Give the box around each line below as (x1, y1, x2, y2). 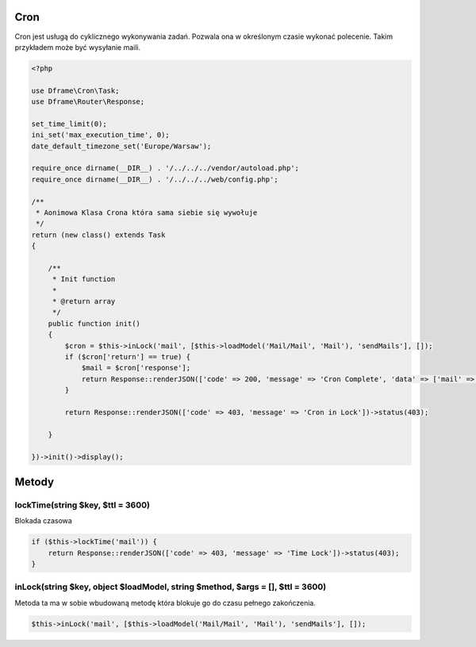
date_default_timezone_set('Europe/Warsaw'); (31, 141, 212, 151)
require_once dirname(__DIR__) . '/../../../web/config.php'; (31, 174, 278, 184)
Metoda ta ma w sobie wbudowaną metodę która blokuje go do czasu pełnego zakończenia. (14, 598, 317, 607)
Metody (14, 475, 55, 488)
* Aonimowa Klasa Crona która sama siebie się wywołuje (36, 208, 258, 217)
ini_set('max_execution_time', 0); (31, 131, 170, 140)
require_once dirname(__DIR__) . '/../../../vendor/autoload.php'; (31, 163, 300, 173)
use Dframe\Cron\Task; (31, 86, 120, 95)
